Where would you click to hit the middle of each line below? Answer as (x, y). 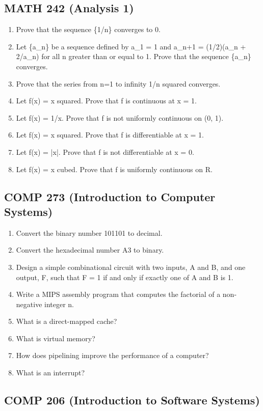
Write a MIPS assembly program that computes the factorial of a (118, 294)
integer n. (59, 304)
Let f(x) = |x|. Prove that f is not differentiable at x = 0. (105, 152)
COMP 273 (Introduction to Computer (110, 196)
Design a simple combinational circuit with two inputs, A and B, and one (131, 267)
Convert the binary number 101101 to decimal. (89, 232)
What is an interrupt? (50, 373)
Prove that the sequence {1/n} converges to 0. (88, 29)
